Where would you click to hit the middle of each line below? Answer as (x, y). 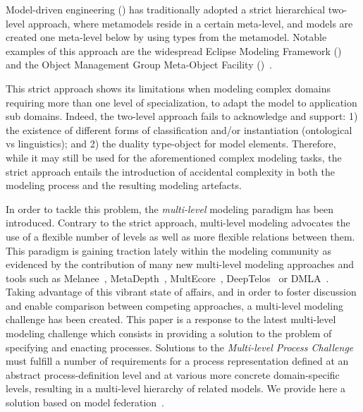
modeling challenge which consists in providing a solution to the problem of (169, 333)
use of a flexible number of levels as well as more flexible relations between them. (180, 236)
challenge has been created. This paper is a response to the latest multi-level (171, 319)
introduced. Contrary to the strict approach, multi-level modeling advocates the (178, 223)
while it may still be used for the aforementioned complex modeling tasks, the (174, 157)
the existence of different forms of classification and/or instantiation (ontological (179, 129)
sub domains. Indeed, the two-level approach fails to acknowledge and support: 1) (182, 116)
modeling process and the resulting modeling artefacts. (124, 185)
